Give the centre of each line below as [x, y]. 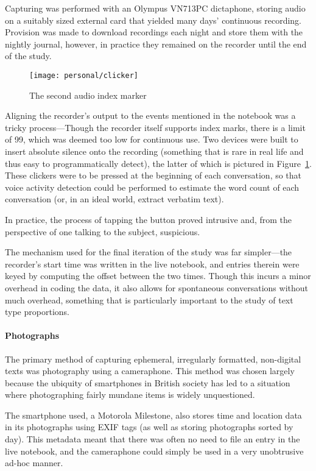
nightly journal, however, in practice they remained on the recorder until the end [156, 44]
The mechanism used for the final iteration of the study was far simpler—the [149, 252]
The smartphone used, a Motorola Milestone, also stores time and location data [153, 415]
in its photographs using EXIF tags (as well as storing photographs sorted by [149, 427]
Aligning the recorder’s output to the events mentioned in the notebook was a [150, 115]
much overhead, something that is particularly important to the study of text [149, 299]
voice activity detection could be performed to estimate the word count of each [152, 187]
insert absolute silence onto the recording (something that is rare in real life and [154, 151]
